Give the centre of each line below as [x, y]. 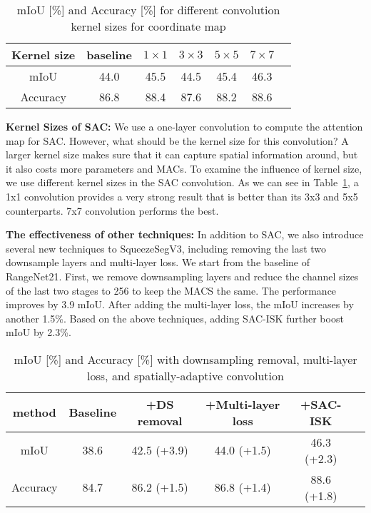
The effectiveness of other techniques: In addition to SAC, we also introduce [185, 234]
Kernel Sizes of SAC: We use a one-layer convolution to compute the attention [184, 126]
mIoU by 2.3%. [39, 332]
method [34, 412]
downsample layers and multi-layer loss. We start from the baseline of [158, 262]
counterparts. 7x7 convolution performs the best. [112, 210]
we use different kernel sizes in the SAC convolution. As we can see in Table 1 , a [182, 182]
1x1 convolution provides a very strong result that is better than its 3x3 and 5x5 [182, 196]
